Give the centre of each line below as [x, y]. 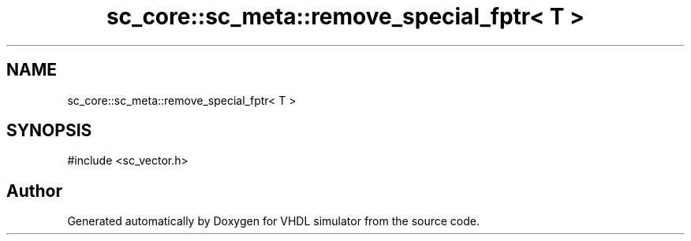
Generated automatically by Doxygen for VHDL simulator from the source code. [274, 221]
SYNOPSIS [49, 131]
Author [34, 191]
